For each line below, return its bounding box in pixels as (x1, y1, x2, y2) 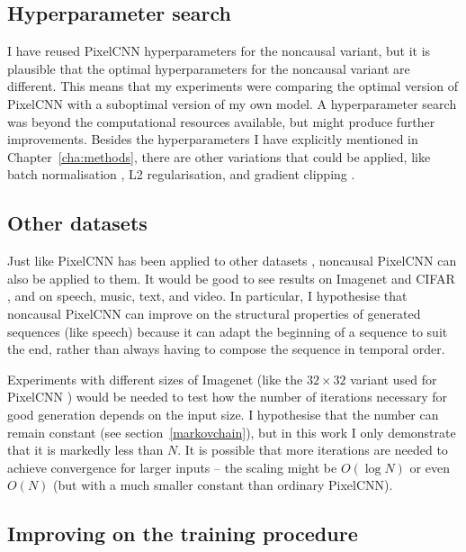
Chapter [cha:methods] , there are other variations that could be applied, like (7, 147, 431, 166)
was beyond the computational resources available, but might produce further (7, 112, 435, 131)
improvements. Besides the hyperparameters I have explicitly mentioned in (7, 130, 418, 149)
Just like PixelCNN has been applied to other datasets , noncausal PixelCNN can (7, 251, 457, 270)
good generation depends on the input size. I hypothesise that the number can (7, 404, 439, 423)
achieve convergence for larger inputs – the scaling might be (7, 457, 337, 476)
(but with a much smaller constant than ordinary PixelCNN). (53, 475, 393, 494)
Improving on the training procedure (7, 520, 358, 547)
